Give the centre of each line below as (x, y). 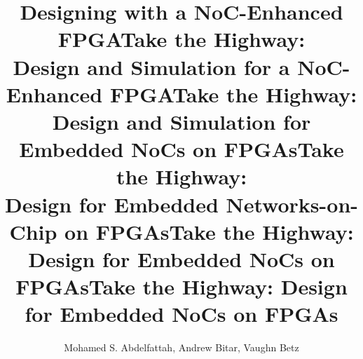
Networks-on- (292, 204)
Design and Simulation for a (151, 66)
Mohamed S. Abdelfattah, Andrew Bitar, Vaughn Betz (181, 347)
